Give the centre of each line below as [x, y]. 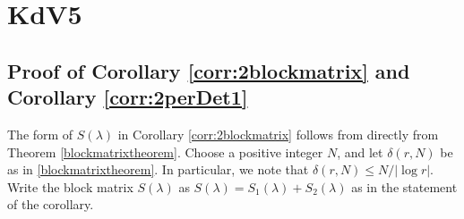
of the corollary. [51, 204]
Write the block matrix [70, 186]
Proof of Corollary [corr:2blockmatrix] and [209, 70]
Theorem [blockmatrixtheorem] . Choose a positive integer [165, 152]
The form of [40, 134]
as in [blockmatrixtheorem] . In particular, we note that [158, 169]
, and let [360, 152]
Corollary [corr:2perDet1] [128, 97]
